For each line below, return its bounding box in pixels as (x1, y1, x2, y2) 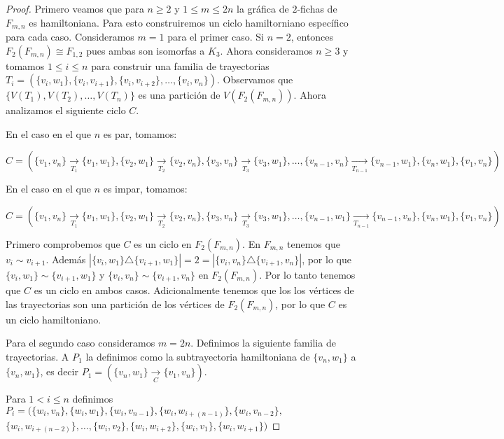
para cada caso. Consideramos (6, 29, 134, 44)
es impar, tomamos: (103, 181, 188, 196)
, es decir (40, 364, 78, 379)
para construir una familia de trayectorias (91, 58, 269, 73)
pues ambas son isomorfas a (86, 43, 205, 57)
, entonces (290, 29, 334, 44)
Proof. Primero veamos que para (6, 1, 144, 15)
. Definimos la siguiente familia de (190, 335, 336, 350)
